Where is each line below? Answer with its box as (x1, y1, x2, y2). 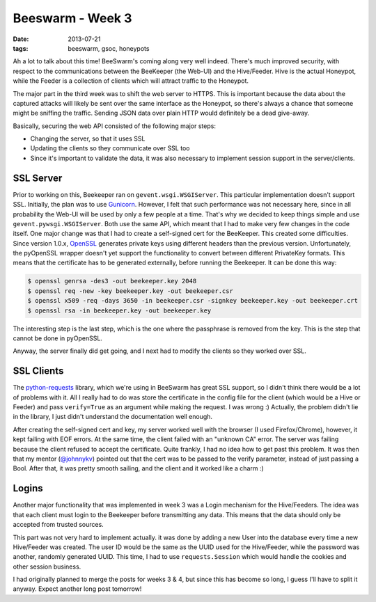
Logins (13, 482, 43, 494)
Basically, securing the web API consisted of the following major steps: (13, 122, 216, 130)
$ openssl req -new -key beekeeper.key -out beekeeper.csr (27, 287, 233, 295)
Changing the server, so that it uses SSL (30, 134, 146, 143)
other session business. (13, 562, 81, 571)
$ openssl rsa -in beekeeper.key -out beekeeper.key (27, 306, 212, 315)
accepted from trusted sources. (13, 521, 104, 529)
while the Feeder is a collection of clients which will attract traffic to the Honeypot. (13, 77, 249, 85)
